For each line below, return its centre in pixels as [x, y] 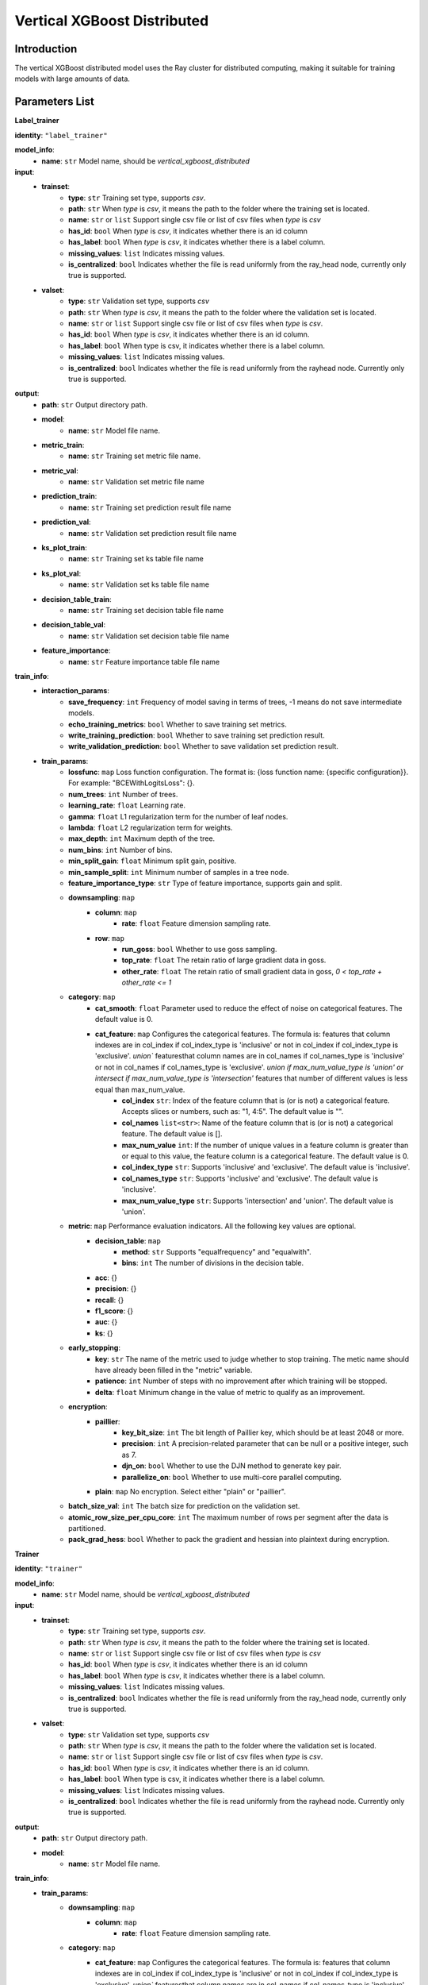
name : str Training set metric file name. [135, 456]
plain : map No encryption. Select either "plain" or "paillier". [191, 1491]
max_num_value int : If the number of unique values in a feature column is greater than [265, 1145]
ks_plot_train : [64, 548]
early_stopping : [94, 1348]
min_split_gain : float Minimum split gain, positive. [153, 861]
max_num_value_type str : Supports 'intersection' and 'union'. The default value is [258, 1201]
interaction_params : [76, 691]
